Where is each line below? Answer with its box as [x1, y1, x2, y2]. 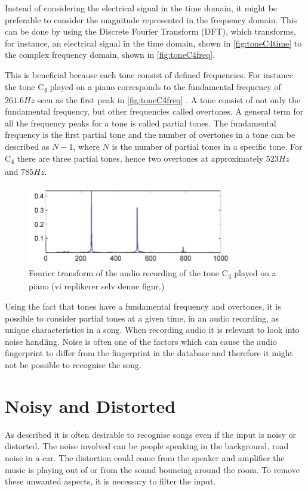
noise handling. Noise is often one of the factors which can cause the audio [5, 335, 277, 347]
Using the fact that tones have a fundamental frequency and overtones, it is [5, 300, 281, 313]
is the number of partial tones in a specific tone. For [112, 140, 303, 153]
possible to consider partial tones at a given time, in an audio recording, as [5, 311, 279, 324]
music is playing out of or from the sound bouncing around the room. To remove [5, 463, 300, 475]
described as [5, 140, 50, 153]
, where [73, 140, 100, 153]
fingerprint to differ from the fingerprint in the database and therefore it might [5, 347, 293, 359]
